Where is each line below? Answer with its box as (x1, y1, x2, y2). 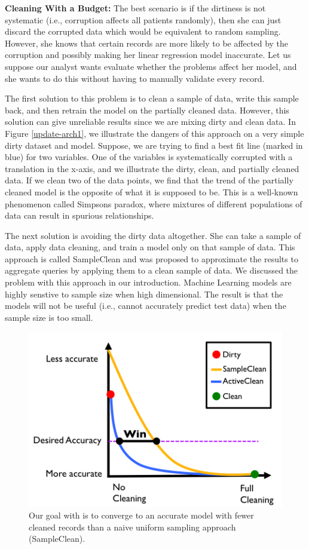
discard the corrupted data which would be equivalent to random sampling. (5, 25, 281, 38)
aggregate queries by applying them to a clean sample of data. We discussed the (5, 264, 298, 277)
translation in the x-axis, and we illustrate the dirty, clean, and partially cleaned (5, 162, 299, 174)
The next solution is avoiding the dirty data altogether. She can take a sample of (5, 229, 301, 241)
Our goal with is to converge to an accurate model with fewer (29, 509, 254, 522)
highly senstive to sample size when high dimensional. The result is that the (5, 287, 283, 300)
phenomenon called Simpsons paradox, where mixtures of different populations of (5, 197, 302, 210)
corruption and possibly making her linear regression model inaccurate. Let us (5, 48, 291, 61)
